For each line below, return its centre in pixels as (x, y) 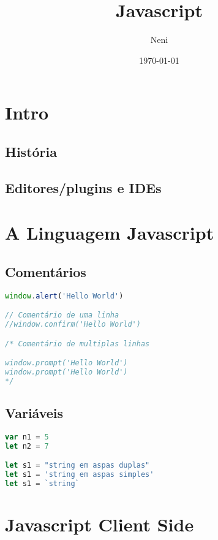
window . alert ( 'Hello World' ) (64, 296)
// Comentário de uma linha (62, 315)
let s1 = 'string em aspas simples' (80, 475)
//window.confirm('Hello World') (73, 325)
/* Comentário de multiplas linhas (77, 344)
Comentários (46, 271)
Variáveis (34, 413)
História (31, 151)
